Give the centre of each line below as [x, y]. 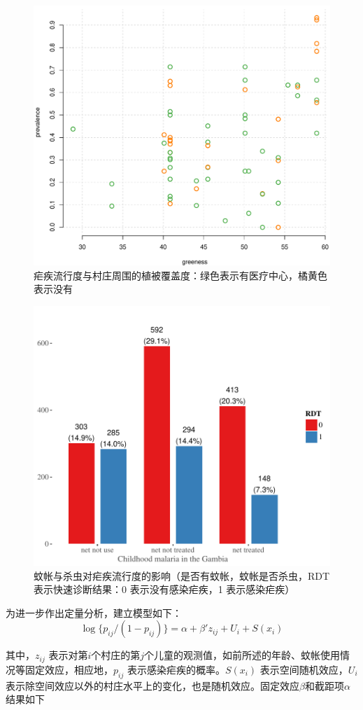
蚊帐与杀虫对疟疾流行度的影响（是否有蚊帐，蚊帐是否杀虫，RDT [182, 575]
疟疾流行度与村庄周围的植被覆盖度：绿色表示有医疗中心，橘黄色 [180, 275]
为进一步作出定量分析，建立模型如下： [94, 612]
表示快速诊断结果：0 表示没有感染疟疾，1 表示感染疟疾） [164, 589]
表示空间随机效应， [304, 669]
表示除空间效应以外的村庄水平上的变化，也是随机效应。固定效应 [152, 685]
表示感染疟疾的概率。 [176, 669]
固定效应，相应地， [69, 669]
